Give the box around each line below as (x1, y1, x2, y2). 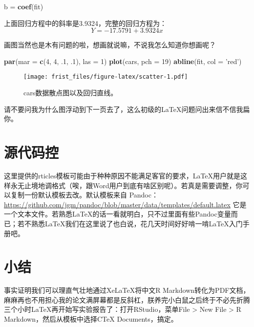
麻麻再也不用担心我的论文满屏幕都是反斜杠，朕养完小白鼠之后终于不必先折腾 (4, 294, 250, 305)
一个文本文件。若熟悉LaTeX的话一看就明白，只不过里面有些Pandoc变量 (4, 209, 231, 219)
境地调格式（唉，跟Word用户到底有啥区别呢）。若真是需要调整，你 (31, 180, 243, 190)
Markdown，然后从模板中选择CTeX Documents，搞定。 (4, 314, 178, 324)
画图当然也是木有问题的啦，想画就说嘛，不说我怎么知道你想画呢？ (4, 40, 216, 50)
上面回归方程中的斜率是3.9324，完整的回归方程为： (4, 18, 167, 28)
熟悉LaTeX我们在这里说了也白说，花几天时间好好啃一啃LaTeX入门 (31, 218, 243, 228)
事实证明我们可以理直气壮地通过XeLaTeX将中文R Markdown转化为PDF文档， (4, 285, 250, 295)
